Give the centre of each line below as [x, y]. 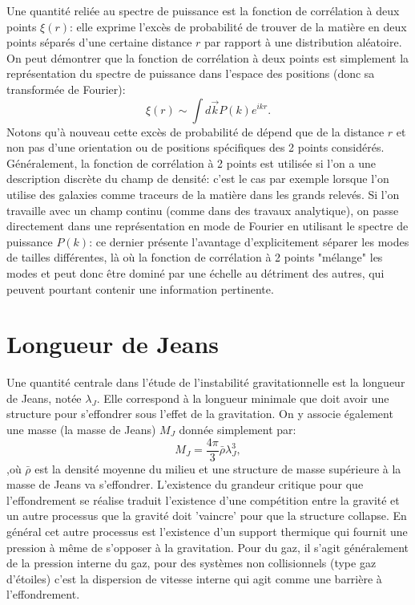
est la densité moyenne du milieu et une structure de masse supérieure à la [218, 468]
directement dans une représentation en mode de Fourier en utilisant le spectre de [207, 226]
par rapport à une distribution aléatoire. [303, 42]
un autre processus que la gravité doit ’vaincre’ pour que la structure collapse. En [207, 516]
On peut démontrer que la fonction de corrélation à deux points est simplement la [208, 57]
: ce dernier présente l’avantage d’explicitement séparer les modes [249, 241]
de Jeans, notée [44, 398]
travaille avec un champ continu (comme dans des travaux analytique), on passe [203, 210]
